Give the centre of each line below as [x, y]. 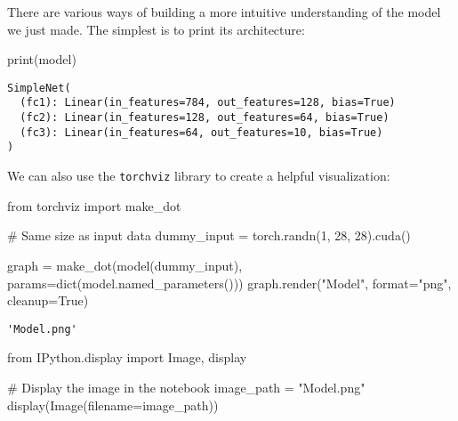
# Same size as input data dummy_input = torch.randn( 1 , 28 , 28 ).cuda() [209, 235]
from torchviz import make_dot [94, 205]
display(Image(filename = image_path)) [113, 405]
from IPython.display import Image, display [127, 357]
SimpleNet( [39, 88]
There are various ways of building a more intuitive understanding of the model [224, 12]
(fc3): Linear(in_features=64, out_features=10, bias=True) [201, 132]
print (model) [42, 59]
